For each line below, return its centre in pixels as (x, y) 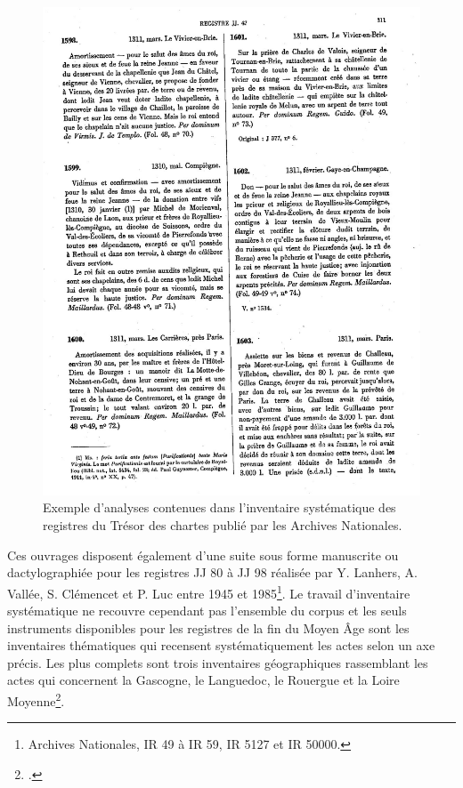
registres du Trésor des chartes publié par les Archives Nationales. (223, 525)
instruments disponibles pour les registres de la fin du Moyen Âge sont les (208, 627)
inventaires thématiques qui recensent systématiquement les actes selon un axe (221, 645)
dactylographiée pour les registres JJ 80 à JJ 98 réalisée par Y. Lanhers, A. (212, 572)
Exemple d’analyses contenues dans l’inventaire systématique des (219, 507)
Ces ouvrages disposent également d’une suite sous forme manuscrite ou (203, 555)
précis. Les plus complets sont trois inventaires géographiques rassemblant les (218, 662)
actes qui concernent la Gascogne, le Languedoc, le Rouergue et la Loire (203, 680)
